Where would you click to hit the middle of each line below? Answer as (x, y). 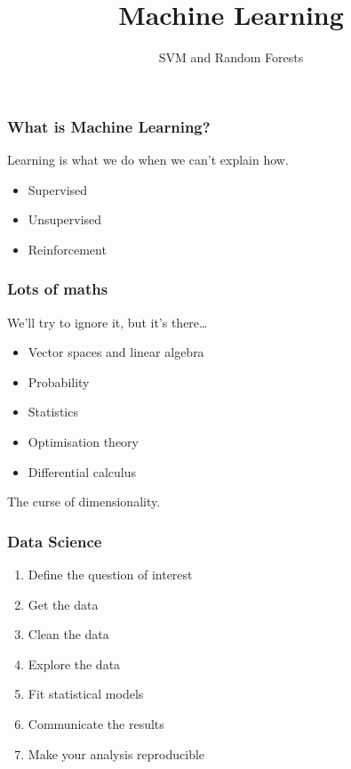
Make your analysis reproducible (116, 753)
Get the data (63, 604)
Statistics (53, 412)
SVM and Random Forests (231, 57)
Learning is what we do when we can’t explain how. (148, 160)
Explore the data (74, 664)
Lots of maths (58, 289)
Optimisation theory (83, 441)
